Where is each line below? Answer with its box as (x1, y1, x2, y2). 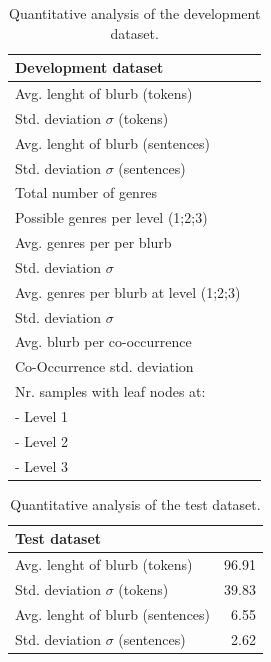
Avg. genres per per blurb (15, 232, 172, 253)
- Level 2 (15, 430, 69, 451)
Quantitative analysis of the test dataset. (10, 493, 261, 514)
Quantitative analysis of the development (8, 3, 261, 23)
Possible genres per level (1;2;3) (15, 207, 208, 228)
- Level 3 (15, 455, 69, 476)
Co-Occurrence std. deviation (15, 356, 194, 377)
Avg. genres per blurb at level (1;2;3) (15, 281, 241, 302)
